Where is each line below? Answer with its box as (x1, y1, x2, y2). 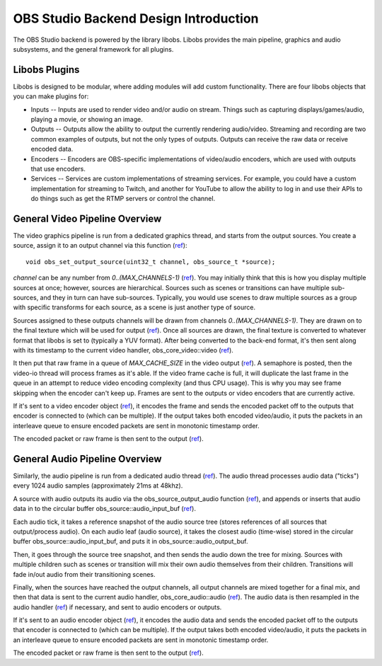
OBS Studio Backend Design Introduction (13, 11, 259, 26)
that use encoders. (30, 164, 86, 173)
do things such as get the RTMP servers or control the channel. (30, 195, 216, 203)
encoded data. (30, 145, 74, 154)
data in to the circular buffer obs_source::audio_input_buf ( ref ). (13, 505, 196, 513)
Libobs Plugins (13, 64, 80, 76)
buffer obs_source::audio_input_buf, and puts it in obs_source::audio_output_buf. (13, 537, 248, 546)
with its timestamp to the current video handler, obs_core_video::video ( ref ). (13, 345, 233, 354)
